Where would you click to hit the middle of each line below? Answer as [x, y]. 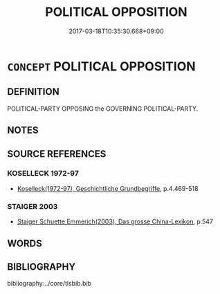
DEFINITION [34, 92]
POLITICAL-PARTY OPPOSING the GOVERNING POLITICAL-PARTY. [103, 109]
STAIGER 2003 [33, 206]
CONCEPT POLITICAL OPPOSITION [101, 66]
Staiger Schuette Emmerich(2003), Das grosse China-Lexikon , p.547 [115, 221]
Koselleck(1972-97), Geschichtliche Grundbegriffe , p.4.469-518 [108, 188]
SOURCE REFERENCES [57, 154]
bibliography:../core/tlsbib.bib [49, 284]
